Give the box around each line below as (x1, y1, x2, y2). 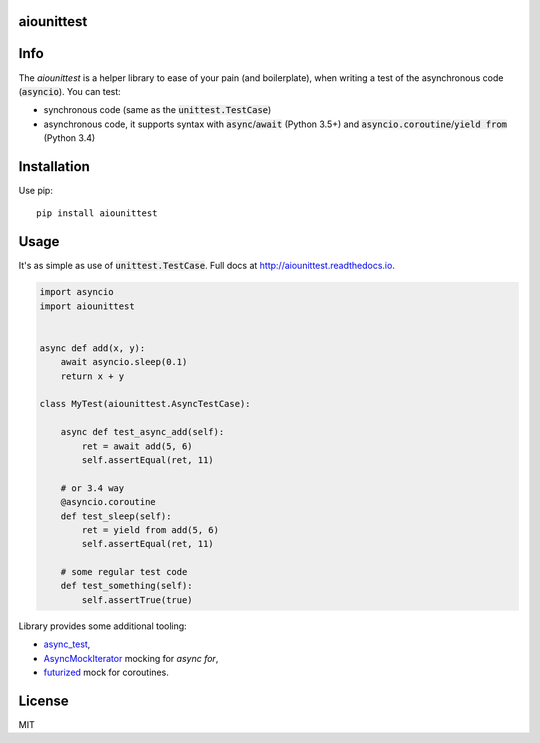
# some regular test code (60, 566, 188, 578)
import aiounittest (39, 300, 135, 312)
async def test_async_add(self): (60, 426, 225, 438)
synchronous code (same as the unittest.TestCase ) (43, 104, 272, 116)
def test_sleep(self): (60, 510, 172, 522)
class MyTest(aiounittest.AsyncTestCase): (39, 398, 251, 410)
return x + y (60, 370, 125, 382)
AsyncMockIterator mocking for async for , (43, 652, 219, 664)
